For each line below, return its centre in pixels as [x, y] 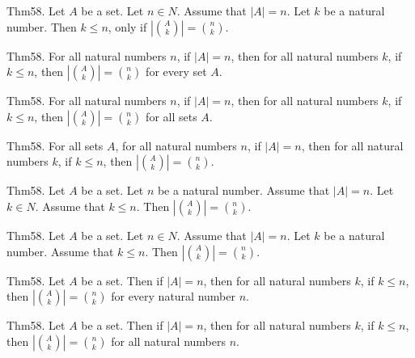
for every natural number [173, 296]
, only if [127, 26]
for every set [176, 72]
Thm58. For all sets [55, 145]
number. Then [42, 26]
